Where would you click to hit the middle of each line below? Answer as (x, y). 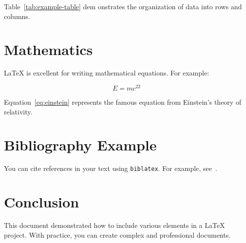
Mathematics (48, 49)
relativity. (18, 111)
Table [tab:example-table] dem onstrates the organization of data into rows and (123, 6)
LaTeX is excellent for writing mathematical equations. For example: (107, 73)
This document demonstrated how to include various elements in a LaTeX (114, 225)
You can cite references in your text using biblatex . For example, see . (111, 168)
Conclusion (42, 202)
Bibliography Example (80, 145)
